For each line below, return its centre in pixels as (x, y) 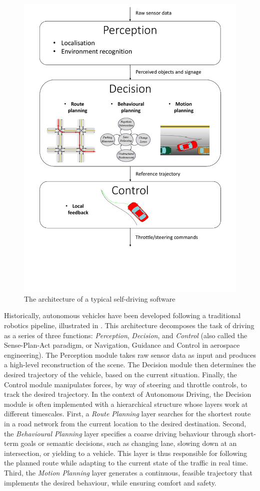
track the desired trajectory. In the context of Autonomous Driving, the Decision (128, 394)
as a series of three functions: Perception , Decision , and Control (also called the (126, 335)
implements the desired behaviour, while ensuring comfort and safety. (110, 482)
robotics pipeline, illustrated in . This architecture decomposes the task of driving (129, 325)
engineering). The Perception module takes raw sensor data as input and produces (130, 354)
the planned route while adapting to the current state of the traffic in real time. (126, 463)
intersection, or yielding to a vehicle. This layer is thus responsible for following (125, 453)
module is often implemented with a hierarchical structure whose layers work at (126, 404)
